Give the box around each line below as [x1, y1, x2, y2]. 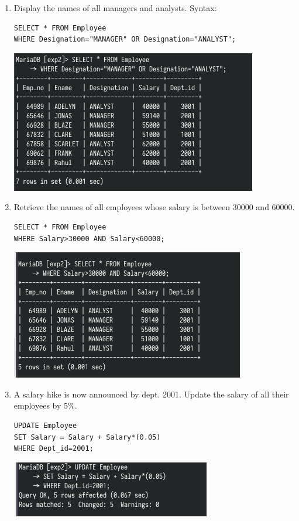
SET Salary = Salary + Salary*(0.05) [13, 433, 161, 441]
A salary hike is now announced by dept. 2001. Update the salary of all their [13, 388, 289, 400]
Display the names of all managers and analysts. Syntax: [13, 2, 217, 13]
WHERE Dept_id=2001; [13, 444, 94, 453]
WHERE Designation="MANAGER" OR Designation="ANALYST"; [13, 35, 236, 44]
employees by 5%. [13, 399, 77, 412]
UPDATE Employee [13, 421, 77, 430]
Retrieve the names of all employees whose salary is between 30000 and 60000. [13, 201, 295, 213]
